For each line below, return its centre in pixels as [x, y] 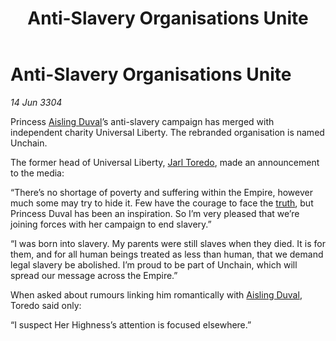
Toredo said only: [46, 305]
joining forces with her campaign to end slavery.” [111, 224]
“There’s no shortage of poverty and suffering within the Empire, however [161, 192]
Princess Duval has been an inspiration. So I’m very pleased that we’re [155, 213]
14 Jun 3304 [36, 102]
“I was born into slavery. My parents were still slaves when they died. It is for [168, 243]
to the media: [37, 173]
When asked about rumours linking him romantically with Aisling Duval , [156, 294]
